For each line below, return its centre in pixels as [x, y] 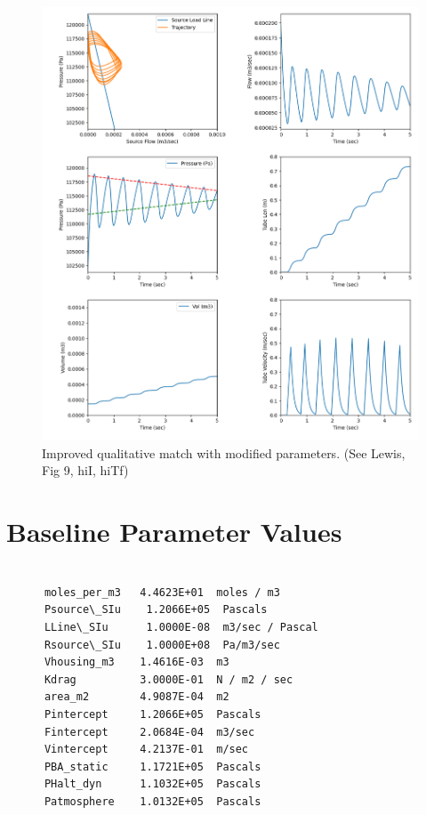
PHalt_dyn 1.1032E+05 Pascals [153, 784]
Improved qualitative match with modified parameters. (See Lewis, [224, 452]
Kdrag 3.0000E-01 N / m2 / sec [169, 679]
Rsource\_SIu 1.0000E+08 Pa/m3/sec [162, 645]
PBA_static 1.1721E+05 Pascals [153, 767]
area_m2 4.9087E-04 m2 [137, 697]
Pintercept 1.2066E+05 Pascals [153, 714]
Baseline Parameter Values [174, 532]
